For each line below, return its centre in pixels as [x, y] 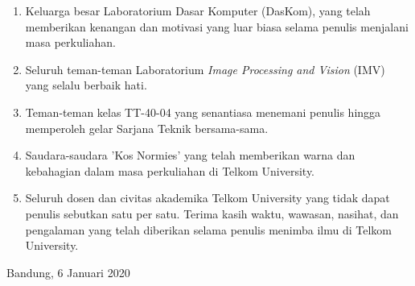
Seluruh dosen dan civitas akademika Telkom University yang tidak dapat [207, 198]
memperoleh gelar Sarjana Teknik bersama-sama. [147, 128]
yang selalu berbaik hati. [86, 85]
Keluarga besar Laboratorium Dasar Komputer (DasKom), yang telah [198, 10]
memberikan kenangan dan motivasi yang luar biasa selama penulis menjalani [217, 26]
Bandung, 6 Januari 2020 [68, 272]
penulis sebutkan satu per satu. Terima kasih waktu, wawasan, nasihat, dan [212, 213]
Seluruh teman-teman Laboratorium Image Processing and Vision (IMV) [205, 69]
